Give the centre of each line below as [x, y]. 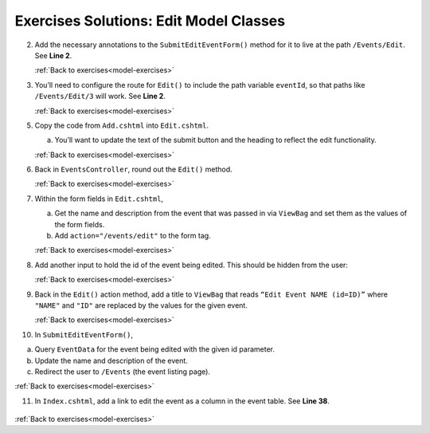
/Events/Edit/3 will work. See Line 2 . [100, 96]
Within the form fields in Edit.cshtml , [99, 199]
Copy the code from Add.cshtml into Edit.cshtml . [122, 125]
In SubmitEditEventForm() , [84, 334]
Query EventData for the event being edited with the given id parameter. [154, 349]
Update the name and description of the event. [111, 360]
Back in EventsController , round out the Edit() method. [133, 169]
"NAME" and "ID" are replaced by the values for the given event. [141, 305]
